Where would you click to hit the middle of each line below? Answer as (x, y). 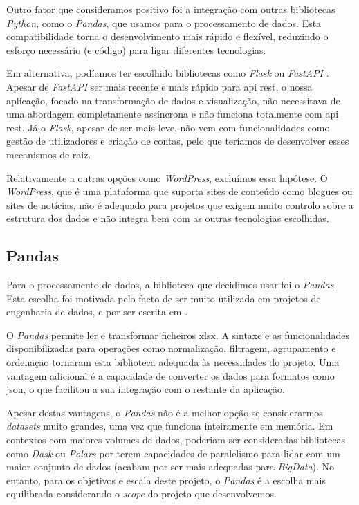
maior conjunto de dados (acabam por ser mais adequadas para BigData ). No (171, 467)
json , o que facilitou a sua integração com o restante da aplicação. (146, 389)
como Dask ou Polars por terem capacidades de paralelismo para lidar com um (173, 453)
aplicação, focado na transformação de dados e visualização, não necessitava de (173, 100)
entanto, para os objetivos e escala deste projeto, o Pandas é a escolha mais (166, 480)
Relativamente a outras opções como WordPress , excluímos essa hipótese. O (167, 177)
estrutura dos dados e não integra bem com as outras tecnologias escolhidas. (168, 218)
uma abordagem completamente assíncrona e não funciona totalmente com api (173, 114)
